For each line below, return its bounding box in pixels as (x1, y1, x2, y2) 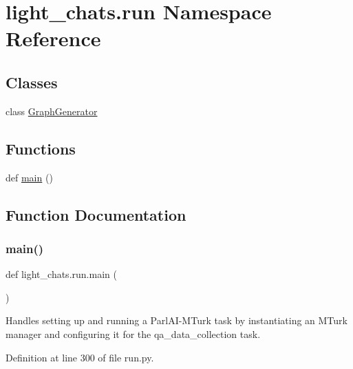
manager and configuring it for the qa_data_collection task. (6, 326, 261, 341)
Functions (6, 137, 76, 159)
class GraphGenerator (6, 103, 98, 118)
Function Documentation (6, 203, 186, 225)
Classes (6, 71, 58, 92)
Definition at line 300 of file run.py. (6, 350, 154, 364)
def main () (6, 170, 53, 184)
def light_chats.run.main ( (6, 267, 117, 281)
